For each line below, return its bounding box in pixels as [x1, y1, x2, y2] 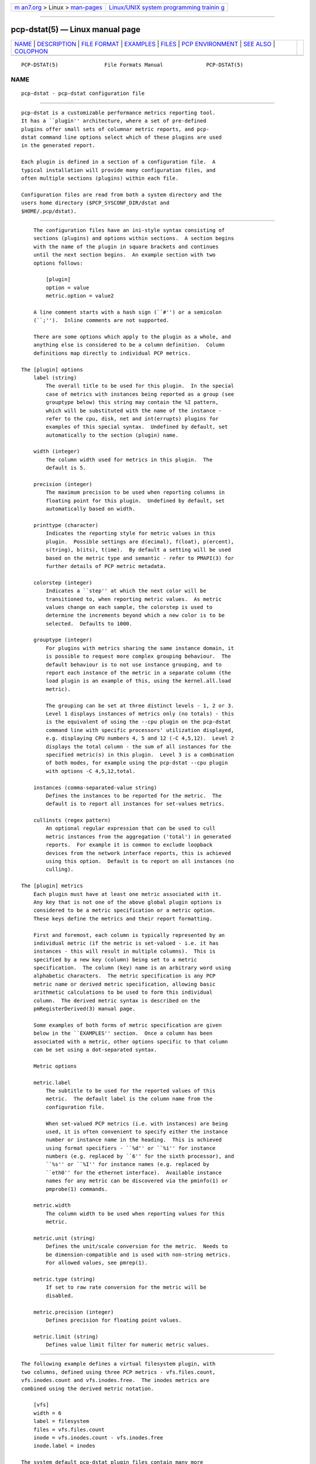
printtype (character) [33, 522, 99, 528]
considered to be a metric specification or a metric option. [33, 907, 216, 914]
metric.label [33, 1079, 71, 1086]
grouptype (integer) [33, 637, 92, 644]
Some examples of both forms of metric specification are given [33, 1022, 222, 1028]
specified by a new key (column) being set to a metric [33, 956, 197, 963]
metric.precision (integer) [33, 1309, 114, 1315]
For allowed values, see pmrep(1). [46, 1260, 148, 1266]
